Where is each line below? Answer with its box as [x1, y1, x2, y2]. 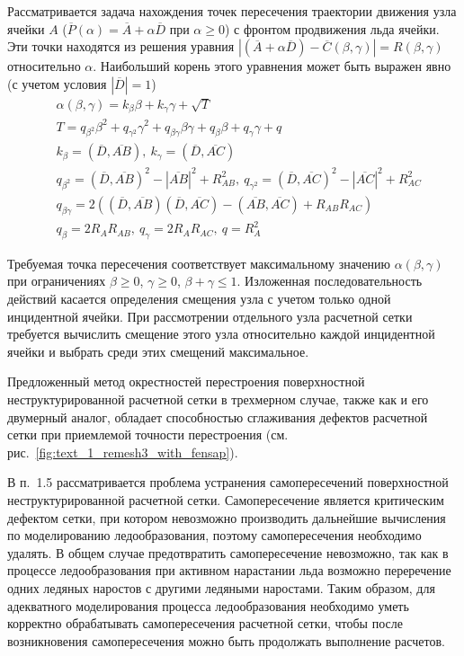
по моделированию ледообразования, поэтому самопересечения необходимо [7, 526, 422, 545]
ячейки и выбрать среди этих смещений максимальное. [7, 341, 309, 360]
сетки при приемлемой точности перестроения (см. [7, 425, 289, 444]
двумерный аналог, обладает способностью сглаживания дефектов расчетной [7, 407, 428, 426]
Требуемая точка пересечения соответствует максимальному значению [7, 253, 391, 272]
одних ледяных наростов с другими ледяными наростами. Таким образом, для [7, 578, 435, 597]
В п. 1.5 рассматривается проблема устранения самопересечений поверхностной [7, 473, 449, 492]
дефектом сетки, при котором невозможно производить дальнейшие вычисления [7, 508, 446, 527]
